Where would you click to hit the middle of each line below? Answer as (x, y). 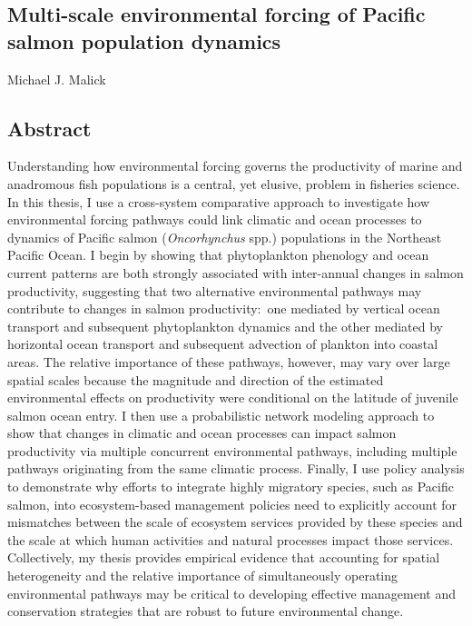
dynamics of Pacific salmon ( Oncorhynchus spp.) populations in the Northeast (225, 237)
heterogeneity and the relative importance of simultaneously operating (203, 576)
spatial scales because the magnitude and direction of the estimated (196, 379)
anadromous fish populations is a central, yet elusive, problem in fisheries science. (234, 183)
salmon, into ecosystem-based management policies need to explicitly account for (232, 504)
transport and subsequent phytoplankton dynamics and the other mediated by (225, 326)
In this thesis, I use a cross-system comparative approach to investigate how (219, 201)
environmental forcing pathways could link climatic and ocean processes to (215, 219)
